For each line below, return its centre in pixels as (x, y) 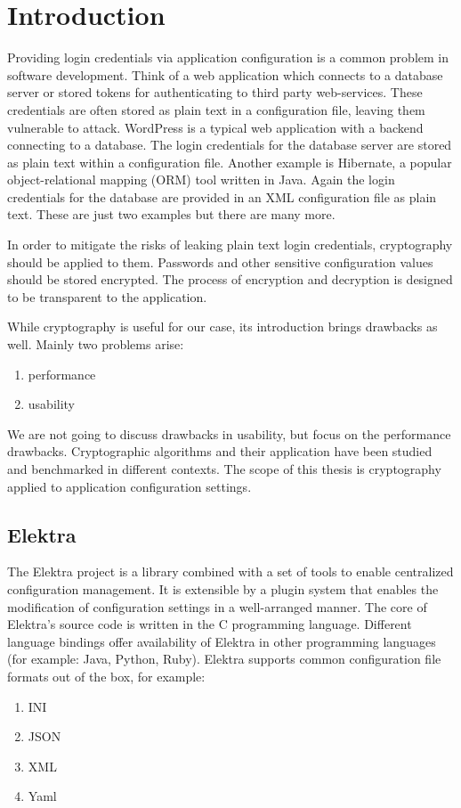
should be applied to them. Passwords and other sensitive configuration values (220, 261)
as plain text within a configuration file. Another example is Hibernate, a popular (230, 162)
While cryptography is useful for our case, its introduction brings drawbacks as (222, 326)
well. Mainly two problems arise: (96, 344)
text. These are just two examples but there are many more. (171, 214)
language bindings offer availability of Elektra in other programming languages (222, 641)
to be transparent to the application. (107, 296)
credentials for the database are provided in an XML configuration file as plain (222, 196)
